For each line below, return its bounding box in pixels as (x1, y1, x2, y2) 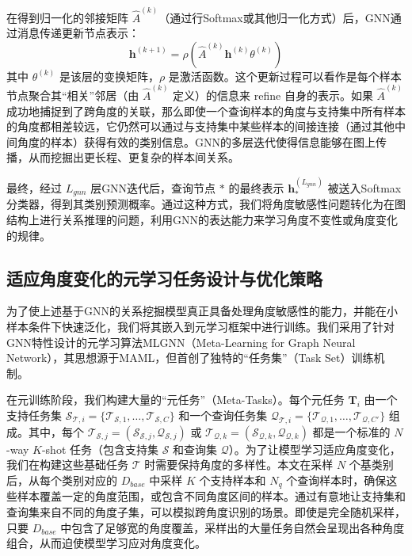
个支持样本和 (199, 471, 266, 488)
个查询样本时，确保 (286, 471, 387, 488)
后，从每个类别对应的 (6, 471, 117, 488)
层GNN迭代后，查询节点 (90, 179, 216, 196)
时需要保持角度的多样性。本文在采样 (144, 456, 334, 473)
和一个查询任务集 (178, 406, 268, 423)
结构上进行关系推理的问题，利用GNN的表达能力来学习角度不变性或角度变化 (6, 211, 398, 227)
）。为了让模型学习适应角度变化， (228, 440, 401, 457)
